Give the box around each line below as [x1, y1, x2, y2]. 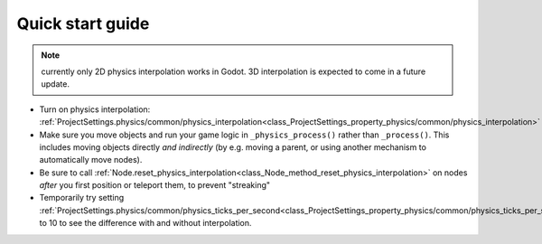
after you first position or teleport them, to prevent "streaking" [39, 180, 271, 191]
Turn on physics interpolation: [39, 104, 151, 115]
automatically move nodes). [39, 155, 143, 165]
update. [41, 79, 70, 89]
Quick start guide [16, 14, 150, 33]
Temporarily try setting [39, 192, 125, 203]
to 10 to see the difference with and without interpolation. [39, 218, 252, 229]
